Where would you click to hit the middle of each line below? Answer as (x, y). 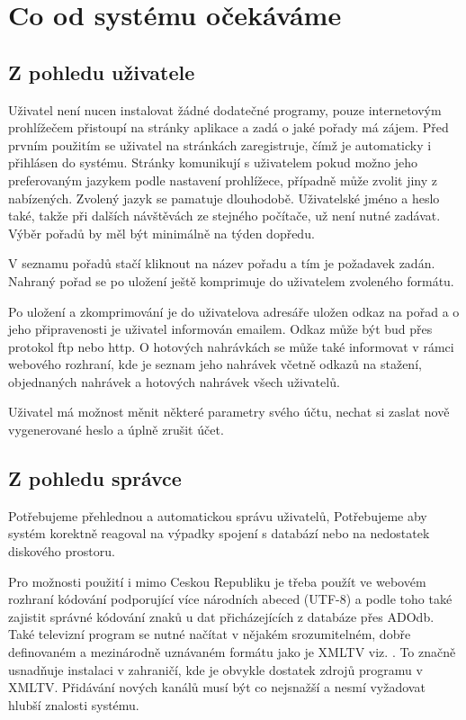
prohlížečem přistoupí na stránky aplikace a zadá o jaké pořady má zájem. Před (229, 127)
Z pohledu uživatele (102, 72)
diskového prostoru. (62, 551)
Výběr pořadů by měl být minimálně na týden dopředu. (161, 233)
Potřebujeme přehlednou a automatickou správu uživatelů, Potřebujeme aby (218, 515)
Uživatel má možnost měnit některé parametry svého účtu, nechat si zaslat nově (229, 412)
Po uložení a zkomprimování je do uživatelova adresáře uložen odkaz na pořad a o (234, 311)
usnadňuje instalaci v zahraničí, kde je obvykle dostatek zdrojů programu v (215, 669)
